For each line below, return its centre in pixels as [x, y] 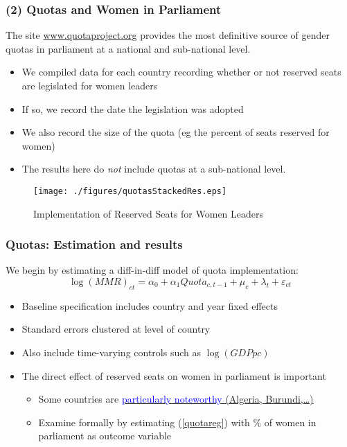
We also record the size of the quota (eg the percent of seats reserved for [176, 132]
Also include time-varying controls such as [111, 352]
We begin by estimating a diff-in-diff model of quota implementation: [152, 270]
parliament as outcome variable [105, 436]
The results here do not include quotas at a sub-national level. [154, 169]
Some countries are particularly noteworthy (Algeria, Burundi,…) [176, 399]
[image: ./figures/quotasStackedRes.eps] [130, 191]
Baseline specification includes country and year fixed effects [150, 305]
